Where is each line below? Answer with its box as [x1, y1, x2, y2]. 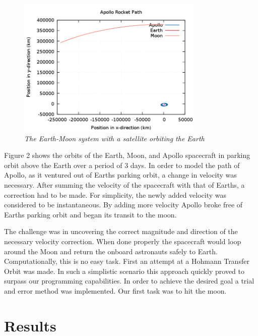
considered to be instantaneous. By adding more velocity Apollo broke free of [4, 199, 243, 210]
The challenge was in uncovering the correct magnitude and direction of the [4, 226, 238, 237]
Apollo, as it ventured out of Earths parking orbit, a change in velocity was [4, 170, 237, 180]
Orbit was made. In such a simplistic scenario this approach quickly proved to [4, 265, 244, 276]
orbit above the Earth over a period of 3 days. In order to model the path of [4, 159, 240, 170]
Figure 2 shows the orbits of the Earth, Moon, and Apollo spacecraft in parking [4, 150, 250, 160]
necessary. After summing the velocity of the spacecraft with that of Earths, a [4, 179, 245, 190]
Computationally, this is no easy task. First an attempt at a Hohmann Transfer [4, 256, 249, 266]
